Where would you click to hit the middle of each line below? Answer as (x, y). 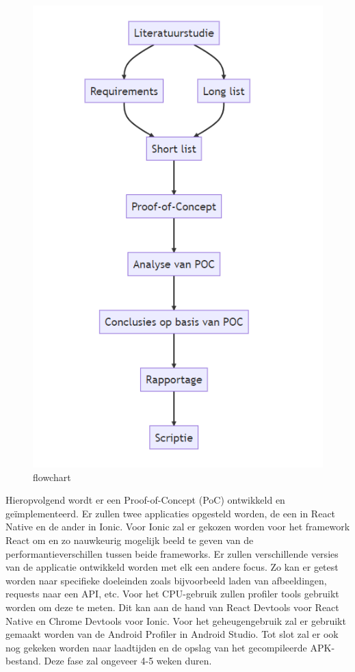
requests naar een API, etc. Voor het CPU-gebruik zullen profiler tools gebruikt (172, 594)
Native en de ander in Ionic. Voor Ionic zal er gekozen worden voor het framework (178, 527)
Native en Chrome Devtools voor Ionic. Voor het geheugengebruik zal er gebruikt (176, 620)
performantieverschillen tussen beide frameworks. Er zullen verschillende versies (172, 553)
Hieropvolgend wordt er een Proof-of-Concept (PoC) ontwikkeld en (145, 500)
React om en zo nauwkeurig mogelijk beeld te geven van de (130, 540)
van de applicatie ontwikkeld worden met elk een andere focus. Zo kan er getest (172, 567)
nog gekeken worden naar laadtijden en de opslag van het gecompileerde (156, 647)
